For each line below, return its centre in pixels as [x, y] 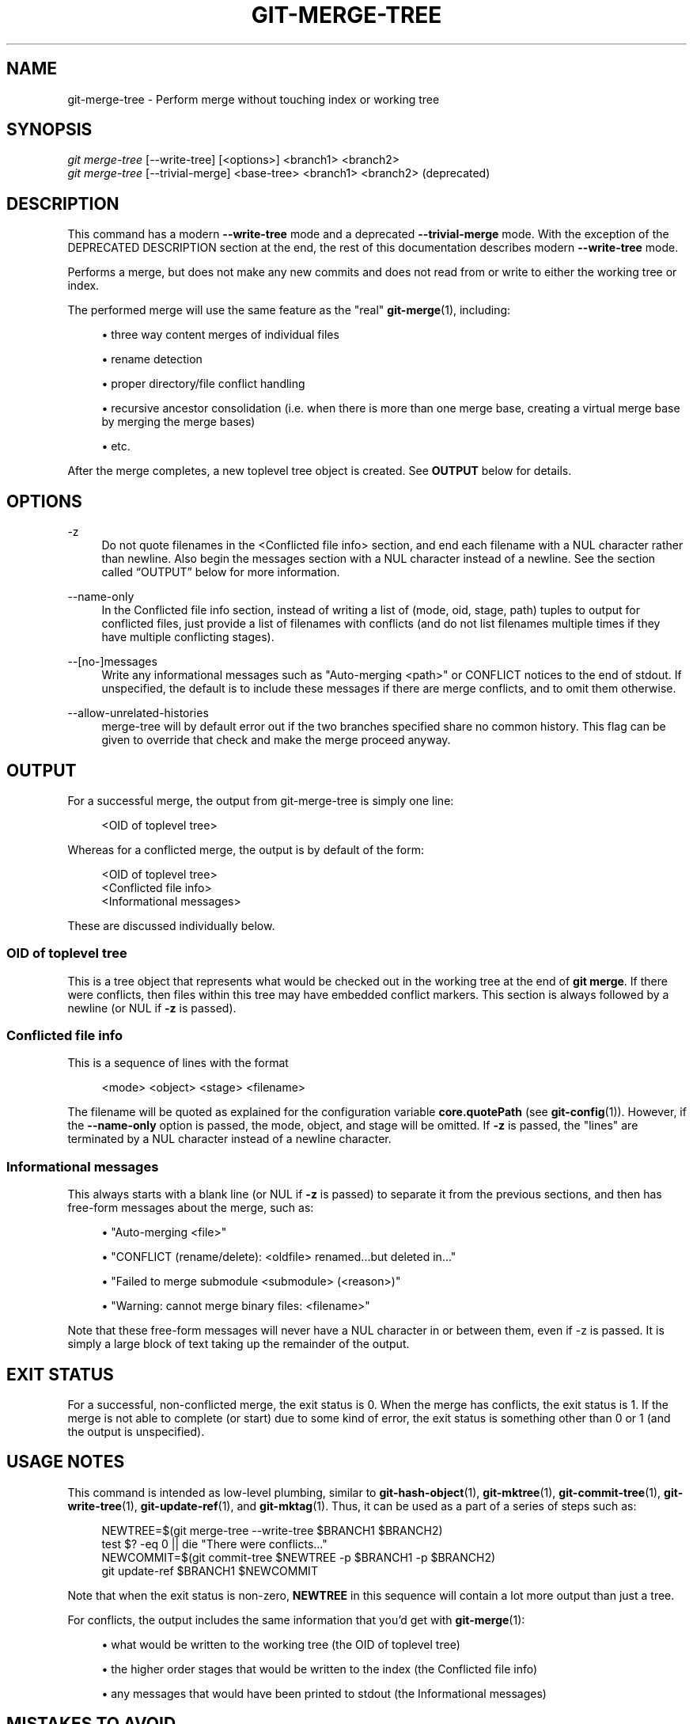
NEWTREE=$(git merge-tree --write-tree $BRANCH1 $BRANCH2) [272, 1530]
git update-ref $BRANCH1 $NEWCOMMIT [210, 1570]
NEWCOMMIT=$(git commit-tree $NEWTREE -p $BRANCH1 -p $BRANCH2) [299, 1557]
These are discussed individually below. [171, 925]
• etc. [116, 446]
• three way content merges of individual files [220, 335]
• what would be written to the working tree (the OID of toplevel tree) [281, 1644]
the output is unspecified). [136, 1432]
